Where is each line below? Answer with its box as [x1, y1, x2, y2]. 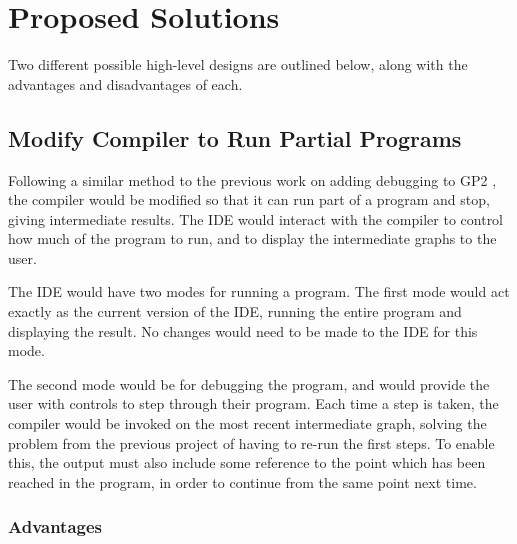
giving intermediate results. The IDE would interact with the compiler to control [8, 208, 504, 229]
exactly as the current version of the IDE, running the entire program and [8, 301, 462, 322]
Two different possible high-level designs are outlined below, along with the [8, 54, 468, 75]
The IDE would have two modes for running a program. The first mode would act [8, 281, 510, 302]
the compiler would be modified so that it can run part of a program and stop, [8, 189, 490, 210]
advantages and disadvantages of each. [8, 73, 243, 94]
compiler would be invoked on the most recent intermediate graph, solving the [8, 413, 487, 434]
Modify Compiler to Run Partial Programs [8, 122, 462, 153]
